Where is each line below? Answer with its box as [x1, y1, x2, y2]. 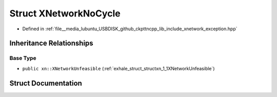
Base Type [9, 54, 36, 62]
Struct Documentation [9, 79, 82, 87]
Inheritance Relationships [9, 39, 93, 48]
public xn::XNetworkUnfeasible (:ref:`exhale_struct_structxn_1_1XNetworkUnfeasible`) [22, 65, 215, 71]
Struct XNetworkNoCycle [9, 8, 121, 19]
